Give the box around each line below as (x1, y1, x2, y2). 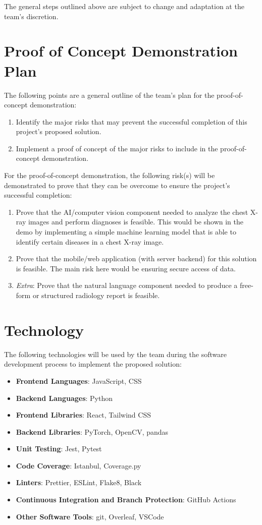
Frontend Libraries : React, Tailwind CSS (16, 410, 151, 420)
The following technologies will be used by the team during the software (4, 348, 227, 359)
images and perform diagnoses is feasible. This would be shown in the (28, 216, 243, 227)
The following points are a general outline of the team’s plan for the (4, 89, 215, 100)
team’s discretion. (4, 11, 59, 21)
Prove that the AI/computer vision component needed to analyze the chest (16, 206, 248, 217)
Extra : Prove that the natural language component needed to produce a (16, 280, 238, 290)
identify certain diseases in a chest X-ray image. (16, 236, 164, 247)
